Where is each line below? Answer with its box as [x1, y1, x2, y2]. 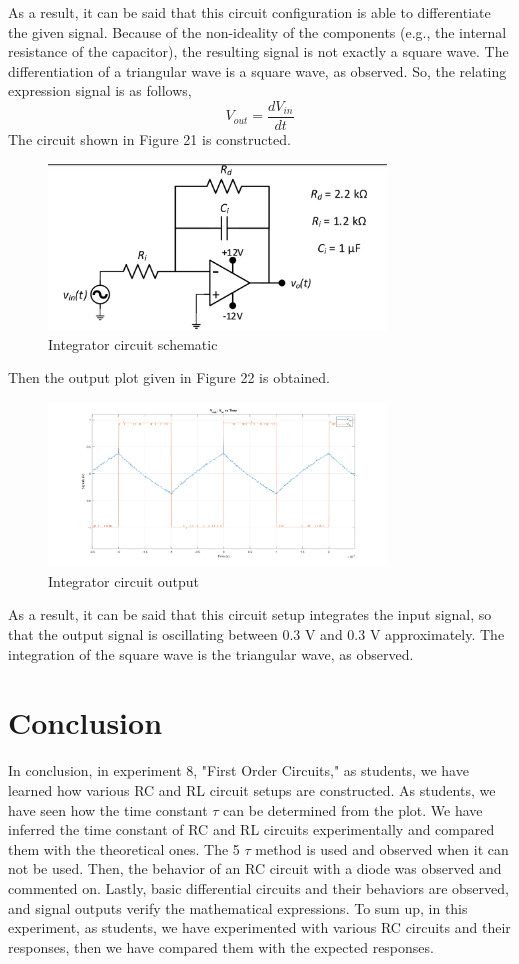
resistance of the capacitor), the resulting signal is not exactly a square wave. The [8, 41, 509, 62]
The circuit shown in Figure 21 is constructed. [8, 129, 291, 150]
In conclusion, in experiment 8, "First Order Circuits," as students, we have [8, 760, 469, 781]
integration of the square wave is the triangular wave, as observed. [8, 643, 414, 664]
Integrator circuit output [48, 570, 200, 591]
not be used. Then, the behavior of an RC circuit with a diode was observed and [8, 858, 502, 879]
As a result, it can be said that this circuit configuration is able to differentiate [8, 2, 491, 22]
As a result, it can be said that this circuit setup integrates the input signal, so [8, 604, 492, 625]
